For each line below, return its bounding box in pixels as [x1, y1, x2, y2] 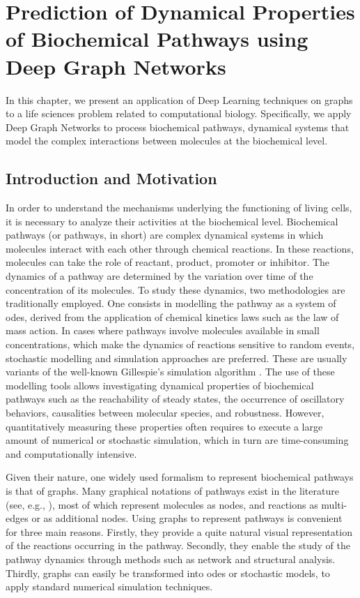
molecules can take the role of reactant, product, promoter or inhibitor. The [6, 255, 330, 269]
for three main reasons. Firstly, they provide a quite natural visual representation [6, 524, 352, 539]
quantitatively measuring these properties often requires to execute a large [6, 419, 323, 433]
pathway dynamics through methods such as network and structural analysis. [6, 551, 336, 566]
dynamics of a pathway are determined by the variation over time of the [6, 269, 313, 283]
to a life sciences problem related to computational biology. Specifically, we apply [6, 106, 352, 121]
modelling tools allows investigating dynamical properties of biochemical [6, 378, 314, 392]
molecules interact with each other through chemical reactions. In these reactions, [6, 241, 354, 255]
